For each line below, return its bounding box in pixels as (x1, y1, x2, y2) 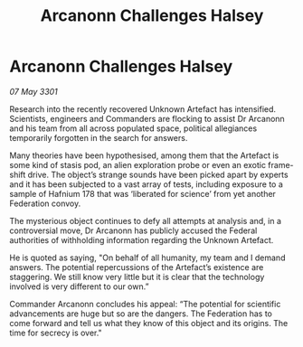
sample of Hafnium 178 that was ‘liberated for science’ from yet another (9, 188, 276, 199)
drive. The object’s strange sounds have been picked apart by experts (27, 169, 289, 180)
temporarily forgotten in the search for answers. (9, 132, 188, 143)
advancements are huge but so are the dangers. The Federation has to (9, 308, 273, 319)
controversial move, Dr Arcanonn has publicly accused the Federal (9, 225, 258, 236)
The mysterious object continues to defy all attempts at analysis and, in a (9, 215, 282, 226)
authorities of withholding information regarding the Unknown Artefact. (9, 234, 274, 245)
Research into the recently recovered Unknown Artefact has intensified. (9, 103, 277, 114)
